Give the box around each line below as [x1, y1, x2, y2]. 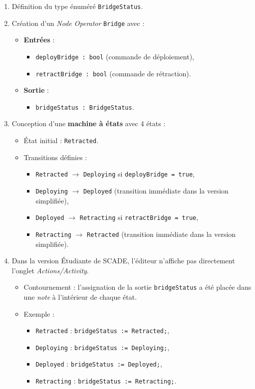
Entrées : [23, 34, 55, 45]
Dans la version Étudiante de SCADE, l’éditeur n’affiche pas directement [11, 255, 235, 266]
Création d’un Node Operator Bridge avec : [11, 17, 145, 28]
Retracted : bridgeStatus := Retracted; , [35, 325, 170, 336]
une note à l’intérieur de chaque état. [23, 291, 137, 302]
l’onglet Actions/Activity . [11, 265, 89, 275]
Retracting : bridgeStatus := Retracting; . [35, 376, 177, 386]
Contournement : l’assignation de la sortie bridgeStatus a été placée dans [23, 282, 252, 292]
